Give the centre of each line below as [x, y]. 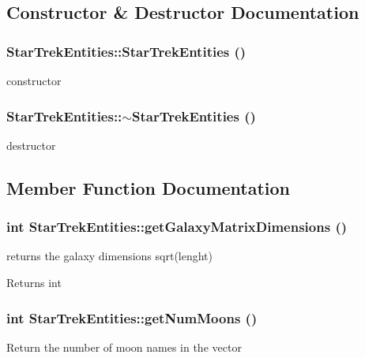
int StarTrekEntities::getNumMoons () [132, 317]
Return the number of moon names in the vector [124, 347]
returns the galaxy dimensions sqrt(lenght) [110, 256]
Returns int [34, 282]
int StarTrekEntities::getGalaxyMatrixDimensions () [177, 227]
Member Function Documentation [149, 187]
